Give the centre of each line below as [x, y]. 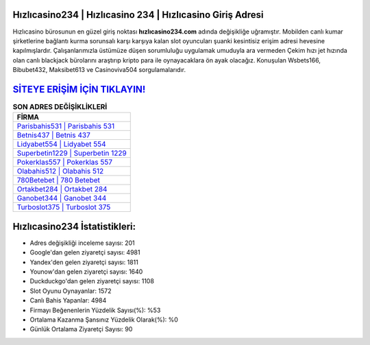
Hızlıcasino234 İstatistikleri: [74, 226]
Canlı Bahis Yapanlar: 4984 [68, 300]
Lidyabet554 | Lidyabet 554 [61, 144]
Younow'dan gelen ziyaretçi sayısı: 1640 [86, 272]
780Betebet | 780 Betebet [59, 180]
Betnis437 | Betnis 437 [53, 135]
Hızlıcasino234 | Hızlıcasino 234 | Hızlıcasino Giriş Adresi [138, 15]
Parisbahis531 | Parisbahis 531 [66, 126]
